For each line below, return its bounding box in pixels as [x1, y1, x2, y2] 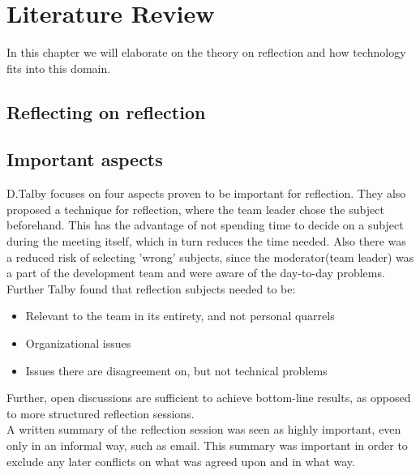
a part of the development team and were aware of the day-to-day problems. [6, 264, 385, 281]
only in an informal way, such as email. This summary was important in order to [6, 437, 408, 454]
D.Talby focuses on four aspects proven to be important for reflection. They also [6, 185, 406, 202]
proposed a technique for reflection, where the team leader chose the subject [6, 200, 384, 217]
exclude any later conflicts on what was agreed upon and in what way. [6, 452, 355, 469]
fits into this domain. [6, 59, 111, 76]
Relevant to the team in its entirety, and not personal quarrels [25, 307, 335, 324]
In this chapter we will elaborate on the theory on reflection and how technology [6, 44, 406, 61]
